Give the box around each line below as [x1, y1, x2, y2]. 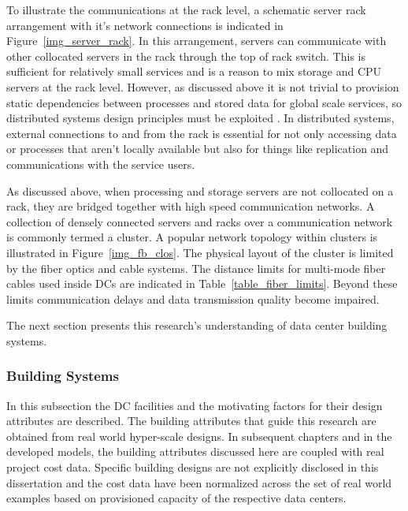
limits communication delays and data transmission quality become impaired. [6, 290, 380, 307]
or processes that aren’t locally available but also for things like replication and [6, 140, 389, 157]
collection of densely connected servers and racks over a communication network [6, 213, 393, 229]
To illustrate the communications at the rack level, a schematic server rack [6, 2, 366, 17]
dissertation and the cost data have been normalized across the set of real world [6, 474, 392, 490]
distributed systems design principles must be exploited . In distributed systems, [6, 110, 395, 126]
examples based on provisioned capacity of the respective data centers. [6, 490, 347, 506]
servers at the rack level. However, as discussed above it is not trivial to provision [6, 78, 399, 95]
